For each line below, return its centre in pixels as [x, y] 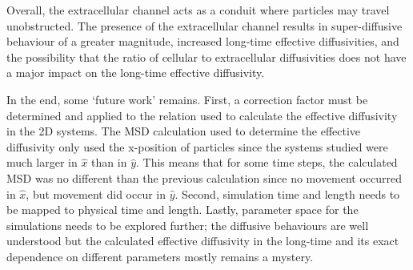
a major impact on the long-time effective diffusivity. [136, 73]
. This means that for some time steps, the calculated [267, 162]
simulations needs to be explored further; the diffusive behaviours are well [188, 225]
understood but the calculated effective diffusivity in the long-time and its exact [203, 241]
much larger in [42, 162]
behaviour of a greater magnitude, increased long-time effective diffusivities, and [203, 41]
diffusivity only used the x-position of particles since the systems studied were [197, 146]
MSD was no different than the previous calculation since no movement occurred [204, 177]
